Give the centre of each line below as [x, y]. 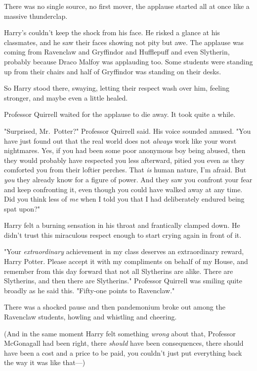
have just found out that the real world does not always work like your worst [120, 140]
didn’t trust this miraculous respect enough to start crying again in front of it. [123, 235]
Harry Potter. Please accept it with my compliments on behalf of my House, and [126, 261]
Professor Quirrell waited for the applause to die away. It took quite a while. [120, 114]
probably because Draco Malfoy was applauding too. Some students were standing [128, 61]
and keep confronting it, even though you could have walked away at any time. [123, 189]
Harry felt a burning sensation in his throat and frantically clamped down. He [122, 225]
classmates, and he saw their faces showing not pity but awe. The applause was [124, 42]
